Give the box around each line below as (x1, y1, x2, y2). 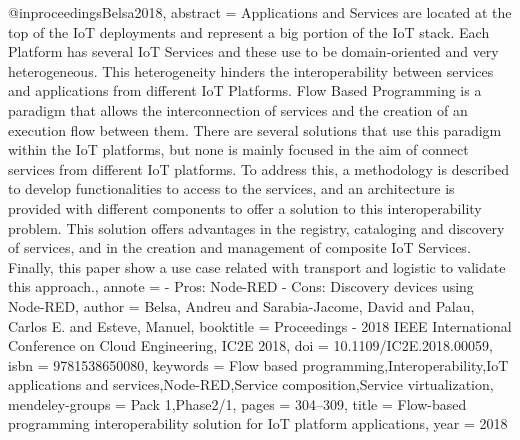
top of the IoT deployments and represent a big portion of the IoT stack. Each (8, 21, 490, 42)
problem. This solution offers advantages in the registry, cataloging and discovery (8, 217, 505, 238)
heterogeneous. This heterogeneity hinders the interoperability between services (8, 60, 494, 81)
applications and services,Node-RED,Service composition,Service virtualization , (8, 374, 494, 395)
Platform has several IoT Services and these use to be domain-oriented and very (8, 41, 499, 62)
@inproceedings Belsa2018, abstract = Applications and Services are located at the (8, 2, 512, 22)
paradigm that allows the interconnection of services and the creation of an (8, 99, 468, 120)
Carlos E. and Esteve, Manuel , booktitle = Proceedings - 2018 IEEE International (8, 315, 512, 336)
